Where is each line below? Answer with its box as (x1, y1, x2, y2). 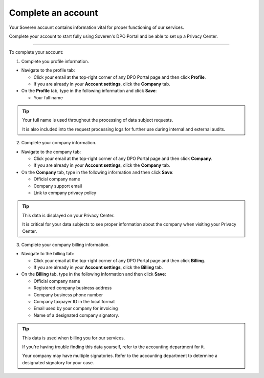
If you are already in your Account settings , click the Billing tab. (33, 265, 163, 270)
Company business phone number (33, 291, 103, 298)
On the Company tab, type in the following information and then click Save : (21, 169, 174, 175)
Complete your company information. (21, 140, 97, 146)
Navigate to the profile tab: (21, 67, 75, 73)
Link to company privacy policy (33, 190, 96, 196)
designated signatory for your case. (22, 359, 94, 365)
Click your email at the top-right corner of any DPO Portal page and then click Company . (33, 156, 213, 161)
